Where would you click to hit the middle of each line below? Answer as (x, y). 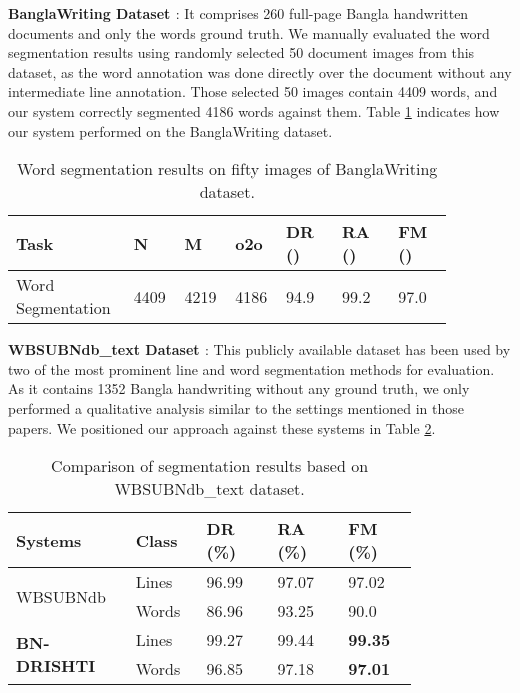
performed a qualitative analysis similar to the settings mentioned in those (236, 407)
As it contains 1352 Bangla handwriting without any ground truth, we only (239, 388)
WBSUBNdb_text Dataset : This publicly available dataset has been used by (259, 349)
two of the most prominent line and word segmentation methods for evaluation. (251, 368)
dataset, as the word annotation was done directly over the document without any (260, 71)
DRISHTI (56, 666)
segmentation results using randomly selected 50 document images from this (241, 52)
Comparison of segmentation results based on (210, 466)
